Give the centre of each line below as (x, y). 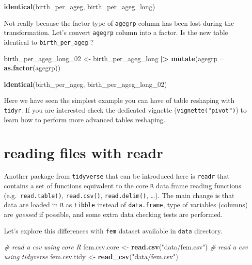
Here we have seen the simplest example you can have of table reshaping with (119, 100)
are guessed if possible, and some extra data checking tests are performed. (113, 214)
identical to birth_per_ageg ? (49, 41)
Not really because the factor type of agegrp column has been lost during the (119, 23)
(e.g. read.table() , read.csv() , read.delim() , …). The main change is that (119, 195)
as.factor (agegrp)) (32, 68)
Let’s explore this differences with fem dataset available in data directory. (113, 230)
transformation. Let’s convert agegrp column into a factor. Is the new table (116, 32)
